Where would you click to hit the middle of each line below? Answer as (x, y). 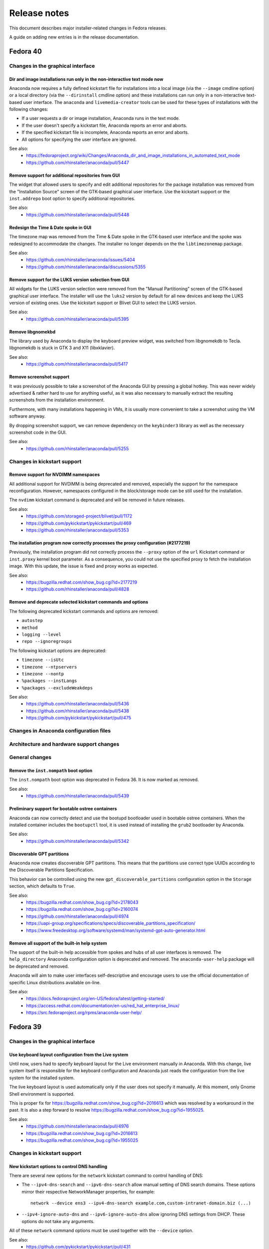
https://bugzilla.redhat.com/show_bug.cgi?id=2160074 (82, 909)
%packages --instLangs (49, 681)
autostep (32, 621)
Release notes (39, 13)
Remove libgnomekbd (32, 332)
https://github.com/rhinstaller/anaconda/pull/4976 (77, 1126)
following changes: (29, 109)
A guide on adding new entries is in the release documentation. (74, 37)
